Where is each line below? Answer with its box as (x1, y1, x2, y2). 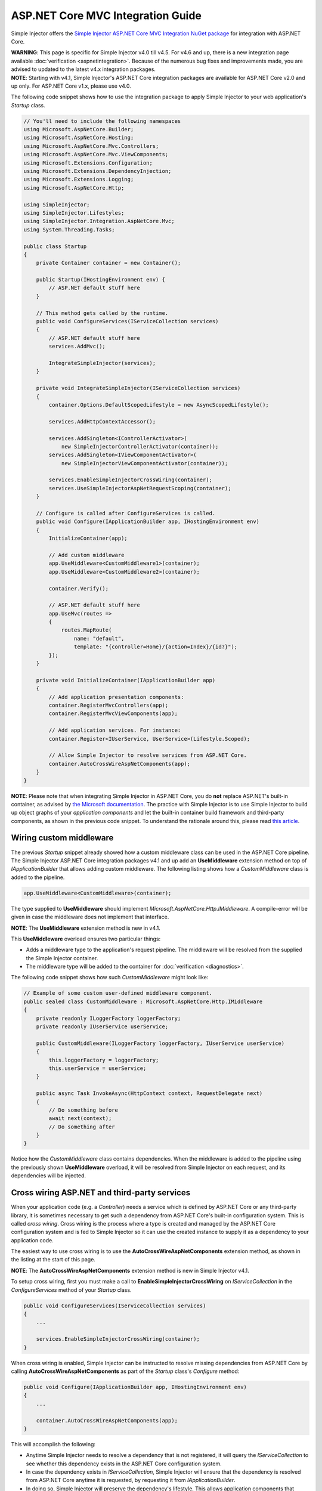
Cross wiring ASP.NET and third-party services (11, 1187, 191, 1198)
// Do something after (48, 1123, 116, 1130)
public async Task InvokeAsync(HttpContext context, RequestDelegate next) (36, 1090, 263, 1097)
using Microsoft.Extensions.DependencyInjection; (23, 168, 172, 174)
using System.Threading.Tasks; (23, 226, 116, 233)
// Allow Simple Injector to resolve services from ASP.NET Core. (48, 752, 247, 759)
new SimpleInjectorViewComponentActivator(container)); (61, 460, 228, 466)
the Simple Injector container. (26, 954, 98, 961)
